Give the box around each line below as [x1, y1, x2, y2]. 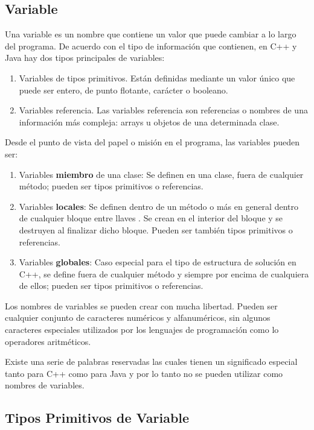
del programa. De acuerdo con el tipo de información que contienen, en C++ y [5, 39, 297, 52]
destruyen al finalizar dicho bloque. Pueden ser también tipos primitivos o [19, 223, 293, 236]
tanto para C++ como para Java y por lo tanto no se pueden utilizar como [5, 367, 283, 379]
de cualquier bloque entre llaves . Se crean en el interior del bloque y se [19, 212, 283, 224]
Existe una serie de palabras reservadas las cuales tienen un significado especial [5, 355, 298, 368]
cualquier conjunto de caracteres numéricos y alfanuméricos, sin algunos [5, 311, 271, 324]
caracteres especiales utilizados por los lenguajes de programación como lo [5, 323, 279, 336]
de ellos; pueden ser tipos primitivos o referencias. [19, 279, 203, 292]
